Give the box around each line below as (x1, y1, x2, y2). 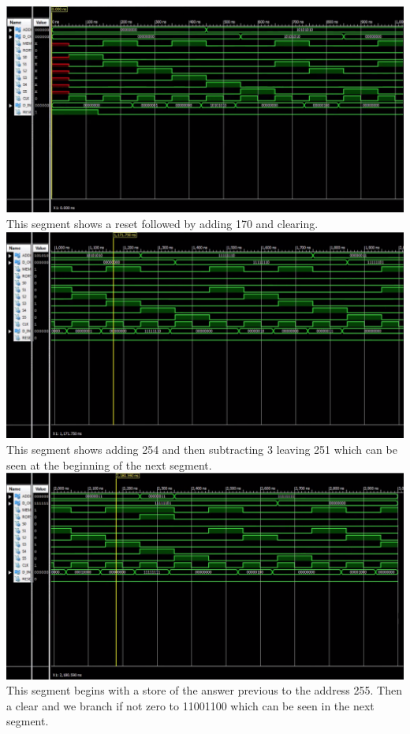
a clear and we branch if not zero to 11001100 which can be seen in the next (6, 697, 375, 713)
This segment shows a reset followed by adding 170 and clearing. (6, 215, 319, 231)
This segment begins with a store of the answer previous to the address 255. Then (6, 682, 402, 698)
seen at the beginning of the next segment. (6, 456, 212, 473)
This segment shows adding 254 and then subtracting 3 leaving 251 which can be (6, 440, 397, 457)
